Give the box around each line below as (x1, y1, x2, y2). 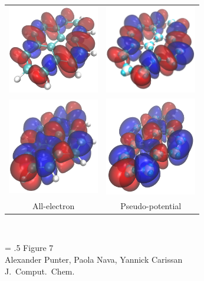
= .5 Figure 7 (5, 242, 54, 254)
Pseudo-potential (120, 199, 182, 211)
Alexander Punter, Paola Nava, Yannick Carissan (5, 253, 183, 266)
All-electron (32, 199, 75, 211)
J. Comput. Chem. (5, 265, 75, 277)
